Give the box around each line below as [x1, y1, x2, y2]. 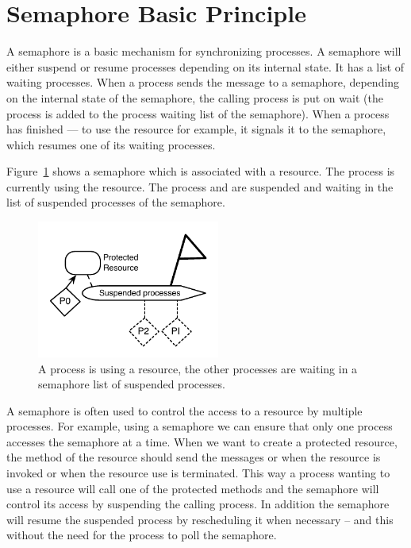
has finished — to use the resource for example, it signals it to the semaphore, [6, 121, 386, 137]
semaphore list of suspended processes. [38, 376, 225, 392]
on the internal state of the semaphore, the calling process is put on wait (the [6, 89, 383, 106]
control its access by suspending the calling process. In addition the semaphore [6, 496, 390, 512]
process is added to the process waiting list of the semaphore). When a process [6, 105, 390, 122]
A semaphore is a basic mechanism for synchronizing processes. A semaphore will [6, 43, 401, 60]
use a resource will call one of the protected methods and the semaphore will [6, 480, 379, 496]
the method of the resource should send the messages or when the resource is [6, 449, 381, 465]
